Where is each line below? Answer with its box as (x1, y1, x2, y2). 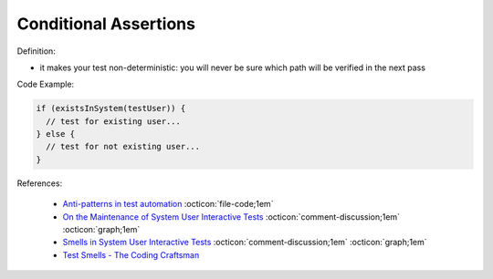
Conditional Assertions (16, 14, 196, 34)
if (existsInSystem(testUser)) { (36, 103, 186, 114)
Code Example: (16, 78, 75, 90)
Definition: (16, 46, 57, 57)
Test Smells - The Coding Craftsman (62, 249, 200, 260)
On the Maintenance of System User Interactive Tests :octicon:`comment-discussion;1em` (62, 211, 401, 222)
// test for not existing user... (46, 141, 201, 152)
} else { (36, 129, 76, 139)
